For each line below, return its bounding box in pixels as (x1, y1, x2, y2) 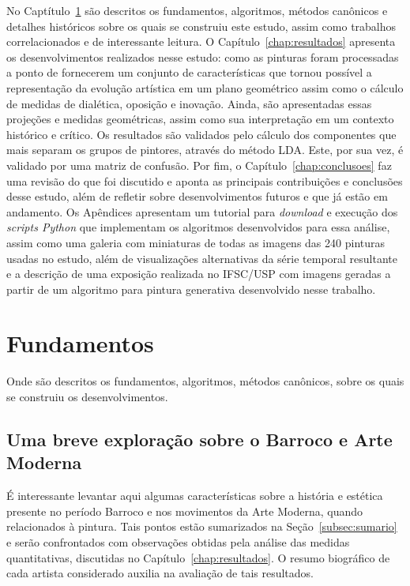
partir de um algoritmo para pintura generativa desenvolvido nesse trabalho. (6, 280, 376, 297)
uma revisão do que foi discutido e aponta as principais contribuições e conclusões (6, 172, 403, 189)
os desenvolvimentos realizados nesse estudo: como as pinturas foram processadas (6, 48, 399, 65)
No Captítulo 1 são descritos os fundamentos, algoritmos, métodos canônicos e (6, 2, 388, 18)
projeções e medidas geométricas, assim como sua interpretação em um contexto (6, 111, 394, 127)
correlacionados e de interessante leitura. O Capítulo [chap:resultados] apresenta (6, 33, 396, 50)
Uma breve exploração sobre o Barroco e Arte (6, 426, 393, 451)
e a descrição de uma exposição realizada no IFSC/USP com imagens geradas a (6, 265, 391, 282)
